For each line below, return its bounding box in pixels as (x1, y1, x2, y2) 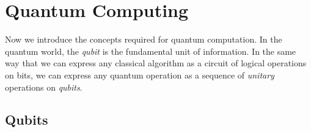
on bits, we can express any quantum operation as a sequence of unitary (5, 68, 274, 81)
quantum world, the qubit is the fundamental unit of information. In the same (5, 44, 296, 57)
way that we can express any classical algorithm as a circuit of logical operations (5, 57, 307, 69)
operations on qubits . (5, 80, 82, 93)
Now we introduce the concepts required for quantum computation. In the (5, 33, 282, 46)
